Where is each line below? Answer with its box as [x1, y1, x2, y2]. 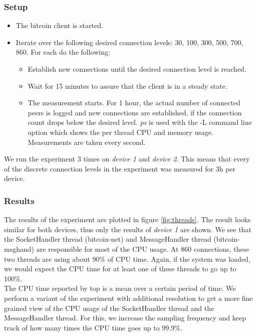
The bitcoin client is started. [16, 20, 103, 31]
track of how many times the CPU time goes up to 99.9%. [4, 322, 182, 332]
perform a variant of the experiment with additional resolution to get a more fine [4, 292, 253, 303]
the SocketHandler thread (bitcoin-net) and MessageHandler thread [4, 234, 211, 244]
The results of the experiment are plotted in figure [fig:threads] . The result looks [4, 214, 251, 225]
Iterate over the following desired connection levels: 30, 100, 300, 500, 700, [16, 37, 243, 47]
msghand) [4, 243, 34, 254]
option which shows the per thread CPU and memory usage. [28, 126, 213, 137]
